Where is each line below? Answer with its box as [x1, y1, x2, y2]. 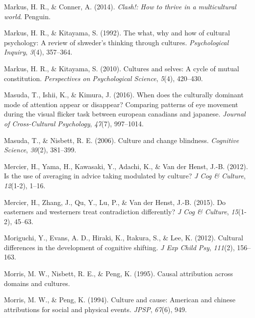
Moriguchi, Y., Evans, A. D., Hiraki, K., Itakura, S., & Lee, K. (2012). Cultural [4, 232, 243, 243]
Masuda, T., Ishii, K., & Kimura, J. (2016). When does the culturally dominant [4, 89, 244, 100]
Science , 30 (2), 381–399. [4, 145, 76, 155]
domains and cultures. [4, 278, 70, 288]
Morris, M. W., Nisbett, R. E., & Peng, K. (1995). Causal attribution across [4, 268, 233, 279]
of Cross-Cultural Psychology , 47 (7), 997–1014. [4, 118, 144, 128]
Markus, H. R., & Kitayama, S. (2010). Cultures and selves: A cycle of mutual [4, 63, 239, 73]
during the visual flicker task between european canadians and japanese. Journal [4, 109, 246, 119]
